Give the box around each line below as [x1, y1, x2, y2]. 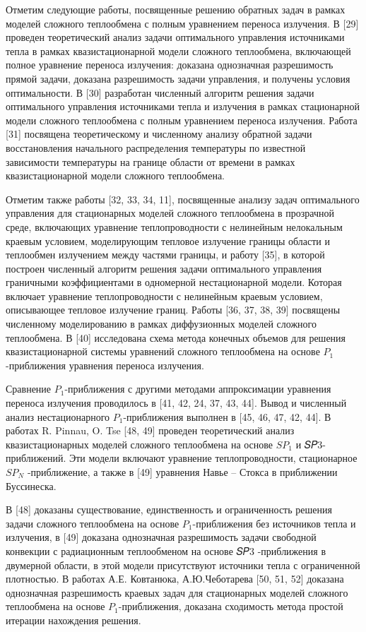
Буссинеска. [6, 478, 57, 493]
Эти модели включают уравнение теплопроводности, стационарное [69, 451, 358, 465]
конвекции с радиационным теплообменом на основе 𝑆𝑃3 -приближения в [6, 543, 326, 558]
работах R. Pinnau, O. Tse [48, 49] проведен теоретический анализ [6, 423, 295, 438]
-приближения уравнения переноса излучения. [6, 357, 204, 372]
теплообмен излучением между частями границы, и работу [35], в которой [6, 247, 325, 262]
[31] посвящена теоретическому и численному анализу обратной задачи [6, 126, 312, 141]
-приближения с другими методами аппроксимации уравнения [64, 381, 331, 396]
